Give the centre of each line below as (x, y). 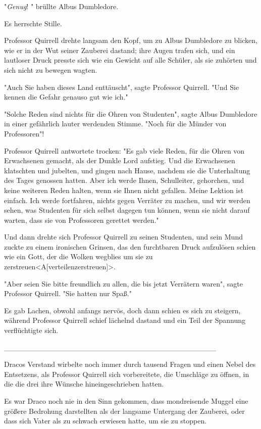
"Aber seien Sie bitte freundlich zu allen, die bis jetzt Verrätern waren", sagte (123, 283)
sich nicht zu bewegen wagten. (51, 69)
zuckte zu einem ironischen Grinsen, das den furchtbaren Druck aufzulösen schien (130, 246)
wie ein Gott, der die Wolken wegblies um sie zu (79, 256)
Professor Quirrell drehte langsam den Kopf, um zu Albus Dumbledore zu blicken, (131, 40)
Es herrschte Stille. (33, 23)
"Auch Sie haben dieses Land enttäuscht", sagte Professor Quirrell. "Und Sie (122, 87)
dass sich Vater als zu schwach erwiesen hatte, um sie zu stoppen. (106, 421)
